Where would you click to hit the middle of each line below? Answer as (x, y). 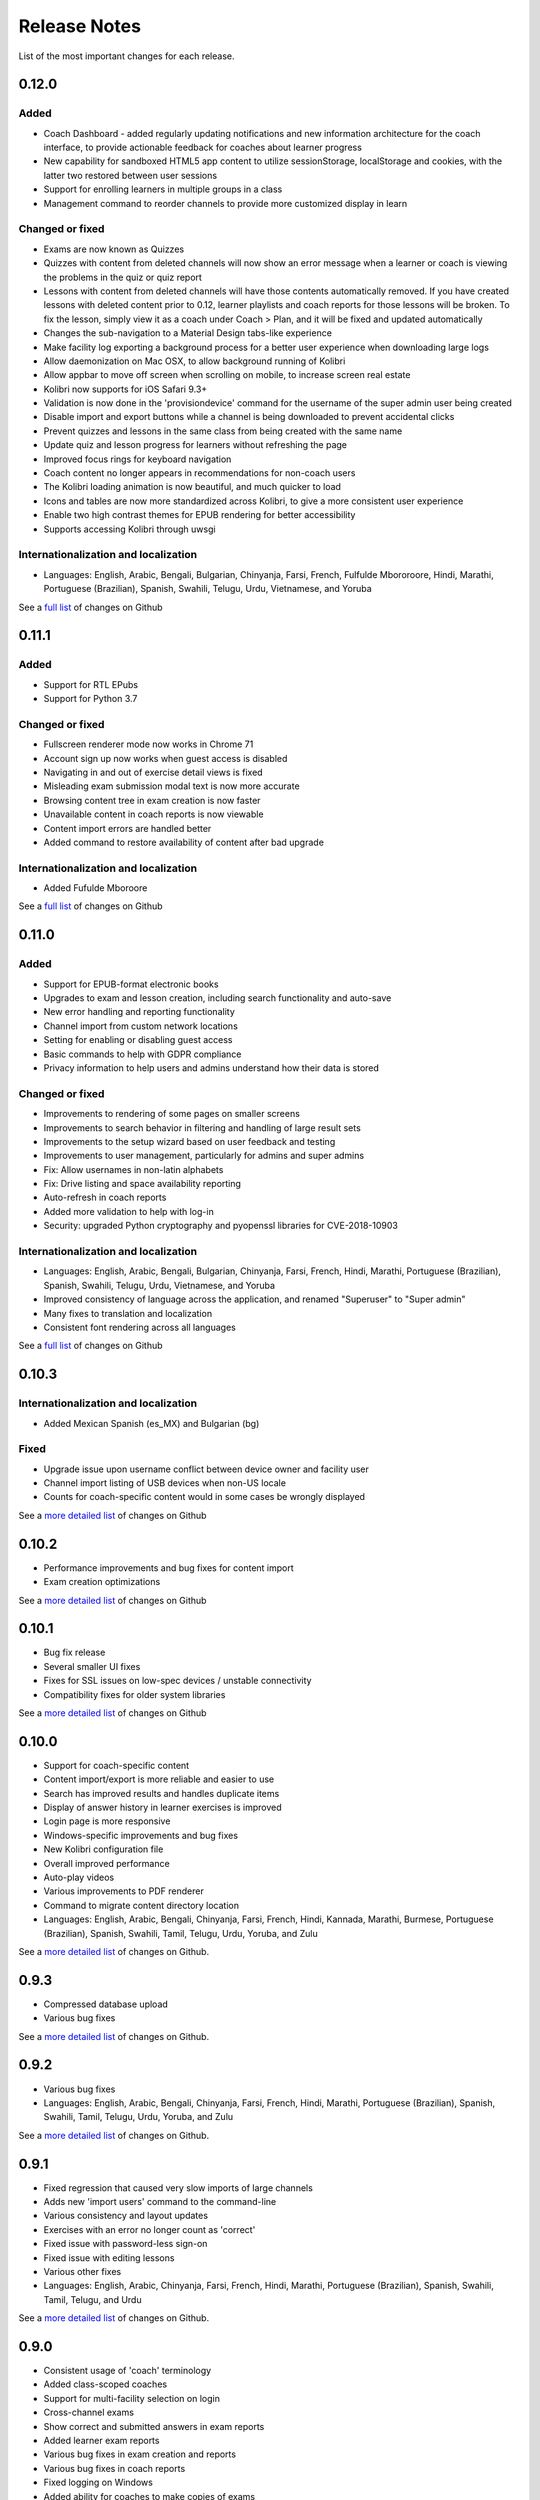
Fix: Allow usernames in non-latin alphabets (133, 1169)
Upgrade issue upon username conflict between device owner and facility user (206, 1469)
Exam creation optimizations (102, 1582)
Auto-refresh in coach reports (105, 1197)
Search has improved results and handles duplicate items (161, 1793)
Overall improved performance (106, 1863)
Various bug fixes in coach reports (114, 2468)
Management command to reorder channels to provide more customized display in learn (225, 203)
